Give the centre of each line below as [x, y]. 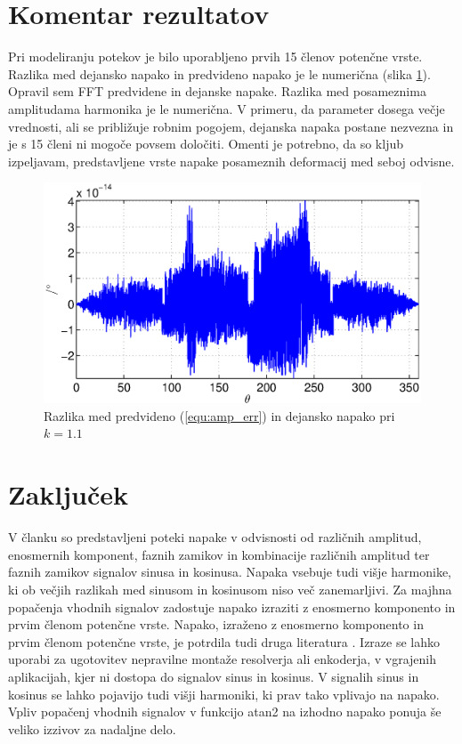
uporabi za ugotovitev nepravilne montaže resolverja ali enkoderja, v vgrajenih [223, 659]
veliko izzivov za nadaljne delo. [92, 728]
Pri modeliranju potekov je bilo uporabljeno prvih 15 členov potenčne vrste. [215, 57]
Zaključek [69, 494]
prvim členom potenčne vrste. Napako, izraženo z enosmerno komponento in [216, 624]
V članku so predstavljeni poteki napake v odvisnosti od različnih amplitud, [215, 537]
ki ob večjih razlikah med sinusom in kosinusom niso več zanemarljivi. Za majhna [230, 589]
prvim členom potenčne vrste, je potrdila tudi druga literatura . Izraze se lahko [224, 641]
